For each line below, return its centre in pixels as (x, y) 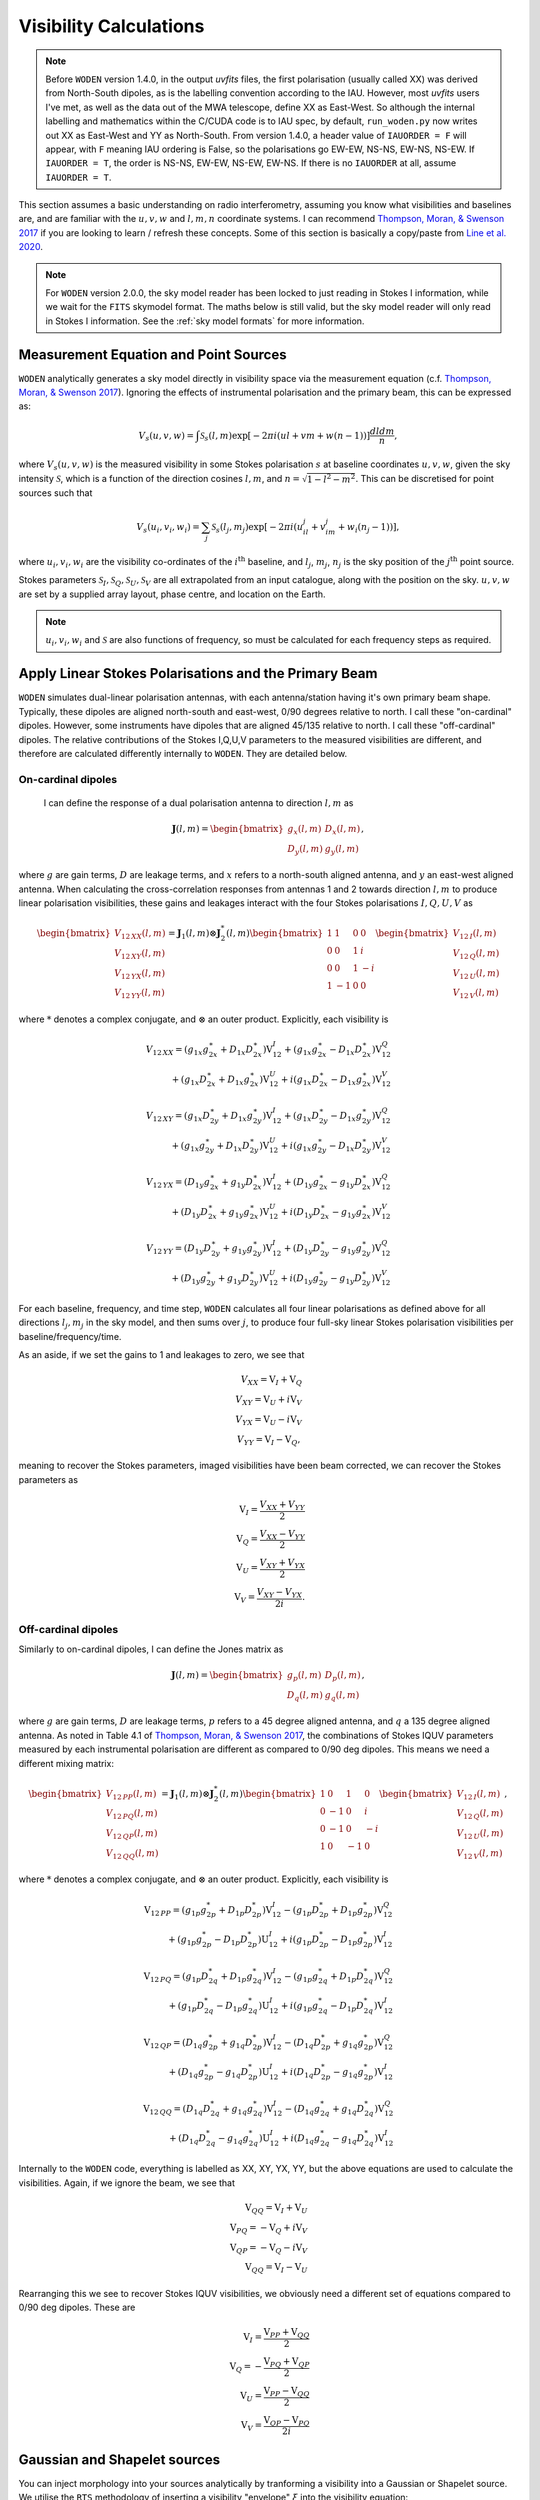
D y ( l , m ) (305, 850)
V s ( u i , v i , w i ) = (168, 528)
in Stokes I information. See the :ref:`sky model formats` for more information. (205, 321)
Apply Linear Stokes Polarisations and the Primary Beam (198, 673)
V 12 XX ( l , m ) (139, 934)
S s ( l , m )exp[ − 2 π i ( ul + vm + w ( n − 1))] (285, 436)
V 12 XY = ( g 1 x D (177, 1117)
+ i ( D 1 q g (301, 2139)
